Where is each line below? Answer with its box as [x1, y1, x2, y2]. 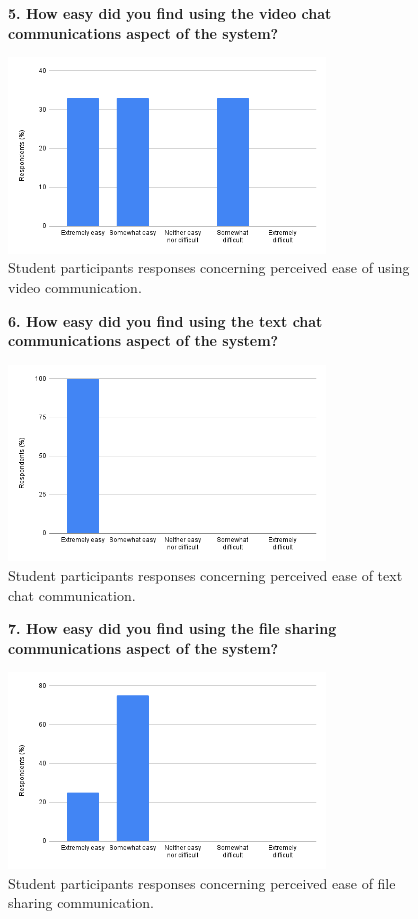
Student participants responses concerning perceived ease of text [8, 565, 403, 585]
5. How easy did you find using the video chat [8, 3, 332, 23]
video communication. [8, 277, 142, 297]
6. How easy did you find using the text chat [8, 310, 323, 331]
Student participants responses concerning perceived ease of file [8, 872, 396, 893]
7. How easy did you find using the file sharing [8, 618, 337, 639]
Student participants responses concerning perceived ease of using [8, 257, 410, 278]
